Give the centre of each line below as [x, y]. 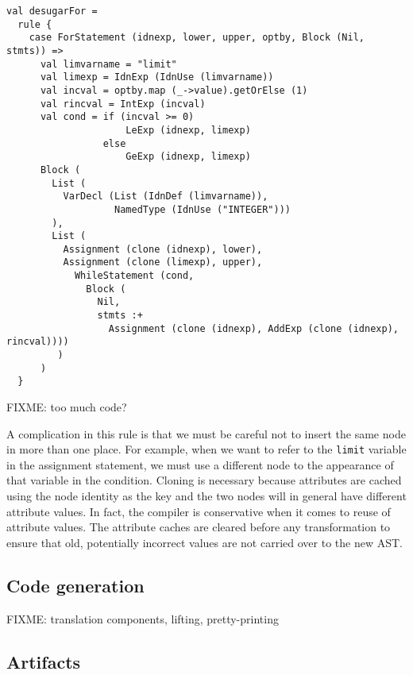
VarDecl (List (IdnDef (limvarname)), [166, 197]
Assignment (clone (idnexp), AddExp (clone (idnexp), [253, 328]
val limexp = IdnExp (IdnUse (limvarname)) [157, 77]
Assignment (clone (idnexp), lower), [163, 249]
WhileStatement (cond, [134, 276]
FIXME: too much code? [67, 407]
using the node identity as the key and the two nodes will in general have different [206, 496]
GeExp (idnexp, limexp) [188, 157]
